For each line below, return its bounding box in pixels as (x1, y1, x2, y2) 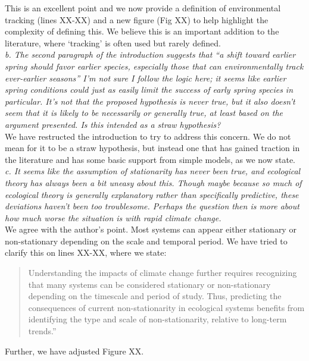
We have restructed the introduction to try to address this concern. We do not (5, 130, 291, 142)
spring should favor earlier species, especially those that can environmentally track (5, 59, 304, 72)
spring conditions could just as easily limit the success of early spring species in (5, 83, 294, 96)
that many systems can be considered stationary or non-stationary (28, 278, 271, 290)
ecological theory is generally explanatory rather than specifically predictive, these (5, 188, 299, 200)
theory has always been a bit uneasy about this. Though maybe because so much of (5, 176, 302, 189)
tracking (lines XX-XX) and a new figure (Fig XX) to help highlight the (5, 13, 269, 26)
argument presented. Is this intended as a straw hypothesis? (5, 118, 221, 130)
